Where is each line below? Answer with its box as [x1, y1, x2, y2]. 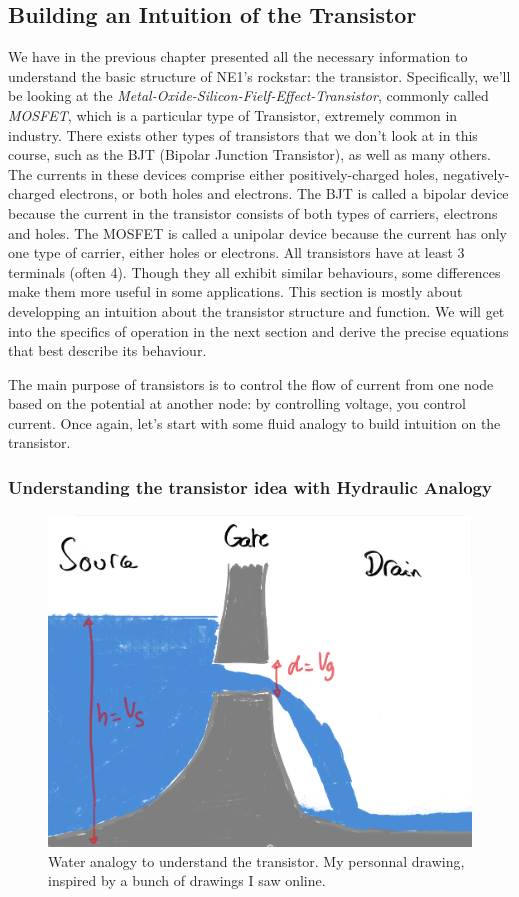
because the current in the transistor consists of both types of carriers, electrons [8, 202, 498, 223]
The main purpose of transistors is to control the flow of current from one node [8, 373, 494, 394]
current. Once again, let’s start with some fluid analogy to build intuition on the [8, 412, 501, 433]
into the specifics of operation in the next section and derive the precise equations [8, 320, 509, 341]
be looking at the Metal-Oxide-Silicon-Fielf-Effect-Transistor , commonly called [8, 85, 489, 106]
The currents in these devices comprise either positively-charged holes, [8, 163, 439, 184]
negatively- [442, 163, 510, 184]
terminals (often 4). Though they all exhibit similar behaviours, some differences [8, 261, 501, 282]
